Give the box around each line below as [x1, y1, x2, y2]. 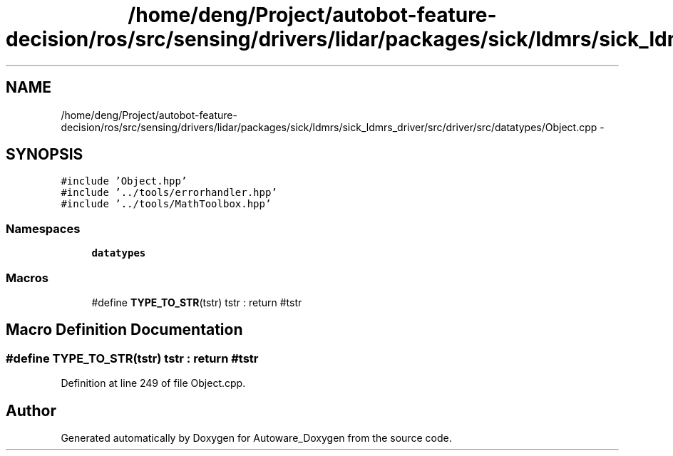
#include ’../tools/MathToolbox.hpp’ [61, 198, 272, 210]
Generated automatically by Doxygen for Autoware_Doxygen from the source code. [61, 432, 452, 444]
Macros [6, 270, 48, 285]
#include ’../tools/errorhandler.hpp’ [61, 187, 277, 199]
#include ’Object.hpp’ [61, 175, 187, 187]
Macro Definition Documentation [6, 321, 243, 339]
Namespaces [6, 221, 81, 236]
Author [6, 401, 56, 420]
